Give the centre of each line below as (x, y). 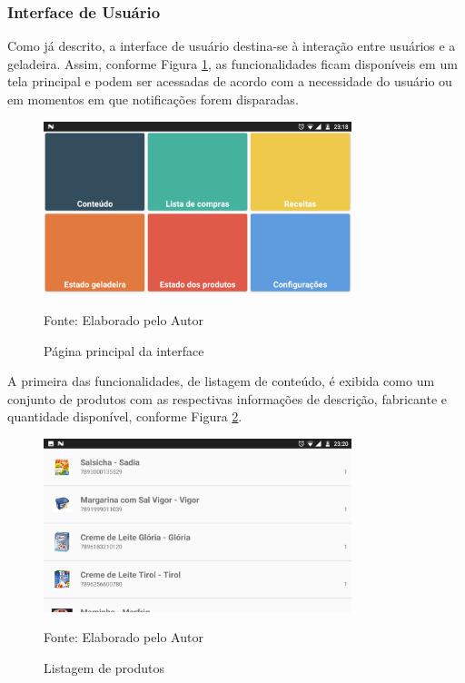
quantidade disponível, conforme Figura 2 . (125, 416)
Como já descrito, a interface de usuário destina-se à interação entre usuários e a (232, 46)
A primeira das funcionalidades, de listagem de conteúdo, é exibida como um (221, 381)
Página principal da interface (124, 350)
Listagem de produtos (104, 667)
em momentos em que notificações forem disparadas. (153, 99)
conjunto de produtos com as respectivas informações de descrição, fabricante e (228, 398)
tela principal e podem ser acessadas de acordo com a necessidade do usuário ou (230, 81)
